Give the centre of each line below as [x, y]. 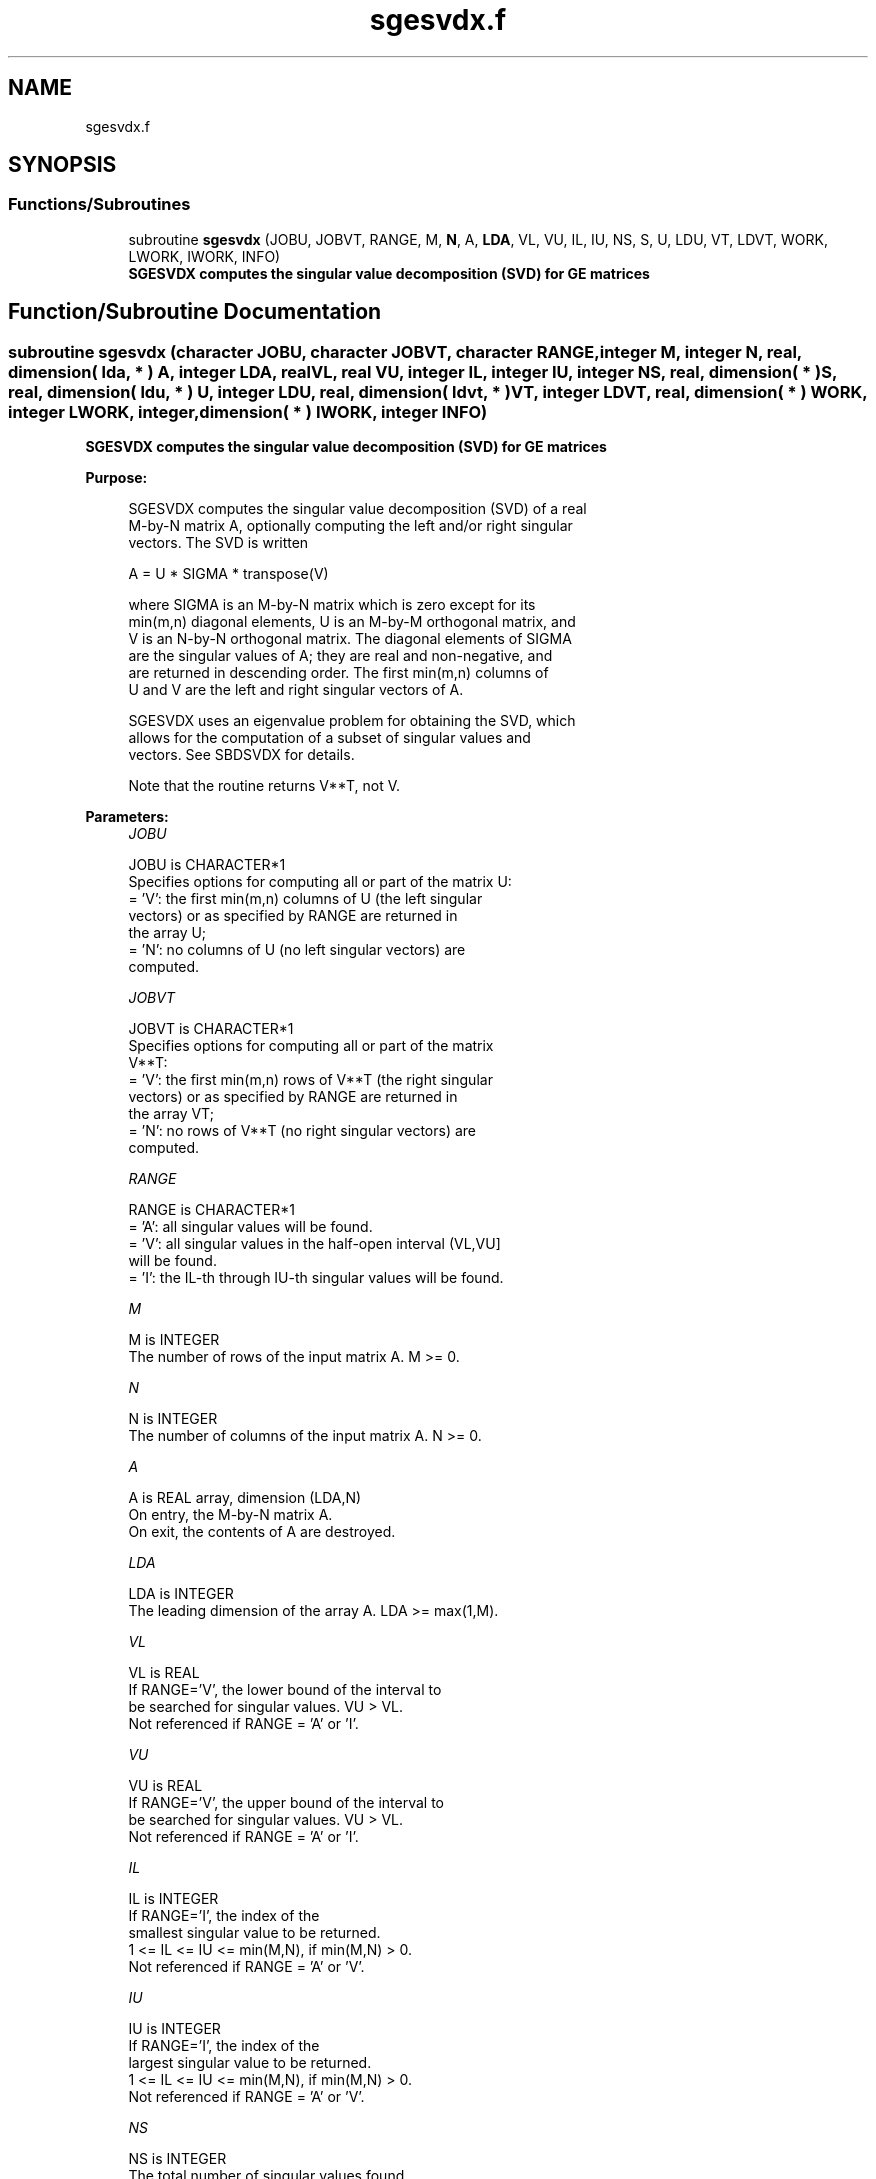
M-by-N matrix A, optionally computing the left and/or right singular [350, 526]
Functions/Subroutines [99, 204]
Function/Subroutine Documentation [195, 312]
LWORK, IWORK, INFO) [204, 256]
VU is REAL [165, 1786]
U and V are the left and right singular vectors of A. [296, 690]
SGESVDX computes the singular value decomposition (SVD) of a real [357, 509]
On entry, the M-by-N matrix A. [230, 1515]
